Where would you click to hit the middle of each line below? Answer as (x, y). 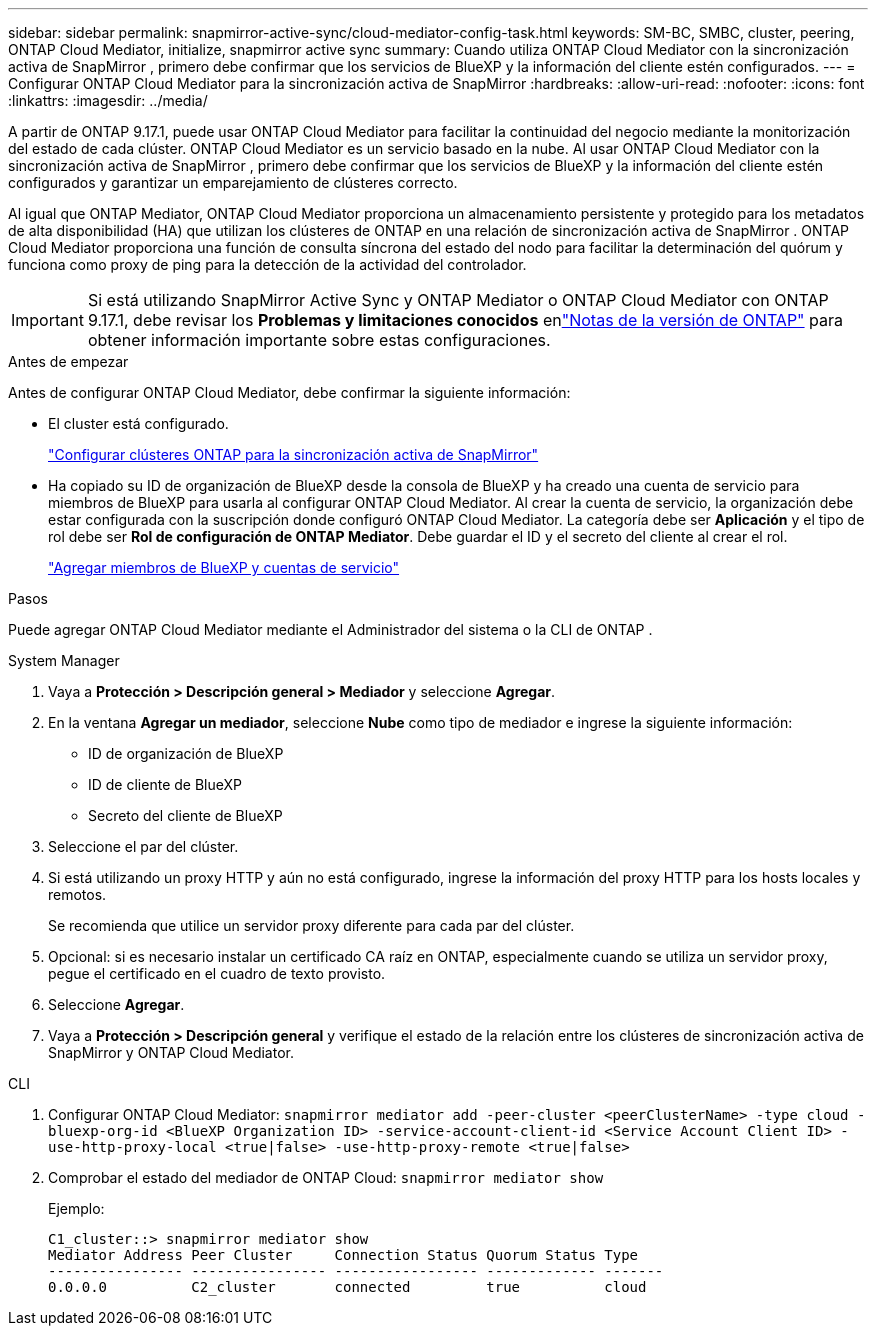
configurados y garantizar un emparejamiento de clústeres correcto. (233, 182)
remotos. (77, 894)
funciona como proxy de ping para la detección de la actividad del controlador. (267, 264)
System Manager (64, 660)
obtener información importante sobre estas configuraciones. (319, 340)
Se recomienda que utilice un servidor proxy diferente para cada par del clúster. (311, 925)
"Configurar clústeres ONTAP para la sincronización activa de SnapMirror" (293, 454)
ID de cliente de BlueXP (165, 784)
